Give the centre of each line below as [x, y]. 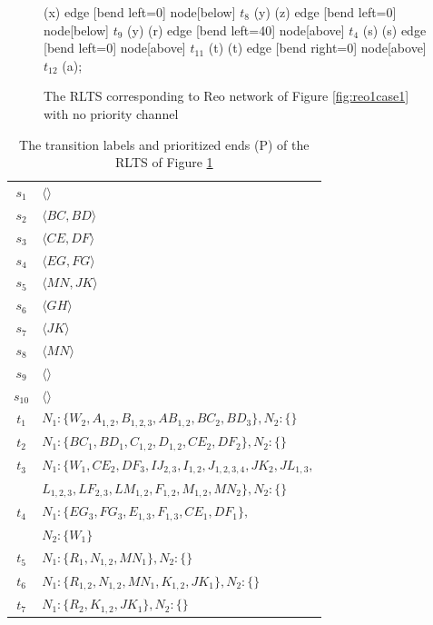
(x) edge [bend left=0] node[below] [140, 12]
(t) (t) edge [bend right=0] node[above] [317, 48]
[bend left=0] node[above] [115, 48]
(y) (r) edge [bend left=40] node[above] [236, 30]
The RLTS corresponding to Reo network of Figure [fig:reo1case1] [226, 96]
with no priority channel [111, 113]
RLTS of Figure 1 [164, 162]
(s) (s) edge [394, 30]
